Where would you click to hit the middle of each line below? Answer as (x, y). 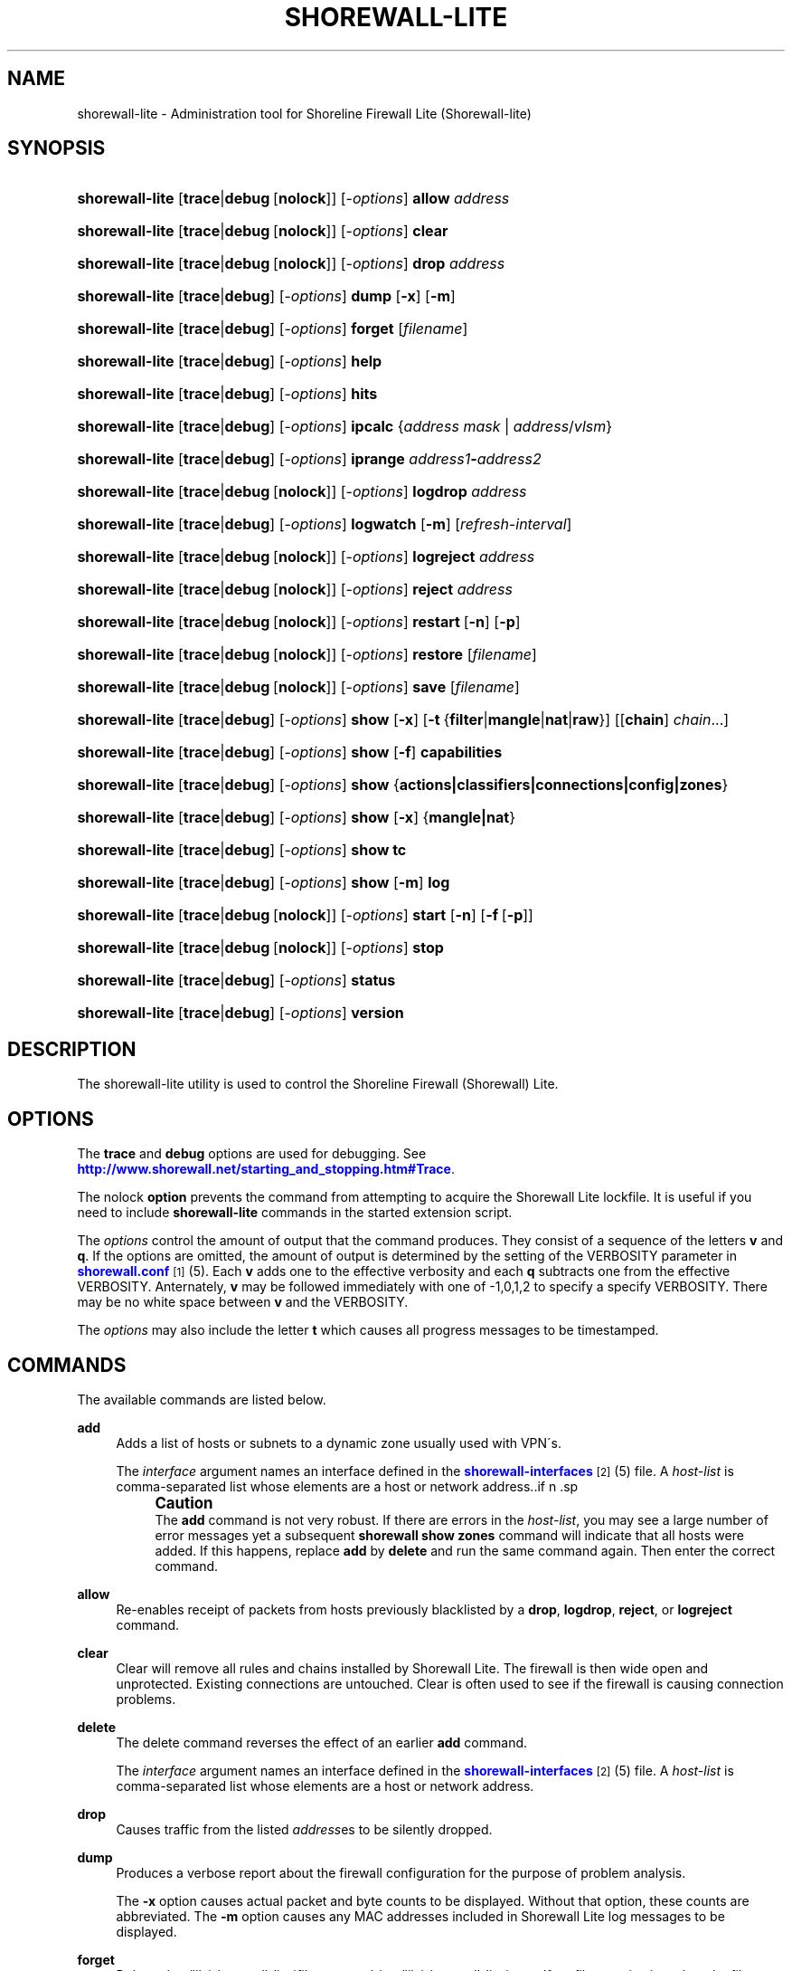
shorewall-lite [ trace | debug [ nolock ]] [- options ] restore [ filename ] (307, 655)
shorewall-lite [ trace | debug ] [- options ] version (240, 1013)
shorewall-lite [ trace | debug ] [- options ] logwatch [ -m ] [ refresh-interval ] (325, 524)
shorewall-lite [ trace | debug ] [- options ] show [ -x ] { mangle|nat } (296, 818)
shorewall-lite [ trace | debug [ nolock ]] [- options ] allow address (293, 199)
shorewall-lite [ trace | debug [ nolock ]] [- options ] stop (260, 948)
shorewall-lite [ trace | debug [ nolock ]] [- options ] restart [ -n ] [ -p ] (299, 622)
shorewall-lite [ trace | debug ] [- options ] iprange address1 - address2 (309, 459)
